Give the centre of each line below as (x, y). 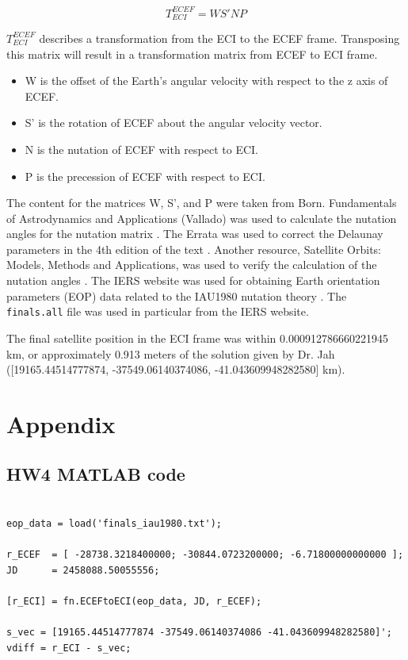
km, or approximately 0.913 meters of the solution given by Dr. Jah (171, 353)
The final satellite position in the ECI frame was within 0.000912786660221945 (197, 338)
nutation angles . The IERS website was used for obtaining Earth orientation (193, 280)
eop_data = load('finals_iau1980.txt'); (114, 523)
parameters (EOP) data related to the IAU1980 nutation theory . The (177, 295)
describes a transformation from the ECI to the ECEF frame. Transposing (219, 38)
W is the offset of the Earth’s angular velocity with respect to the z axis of (206, 81)
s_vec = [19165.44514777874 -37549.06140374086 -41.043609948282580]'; (199, 633)
